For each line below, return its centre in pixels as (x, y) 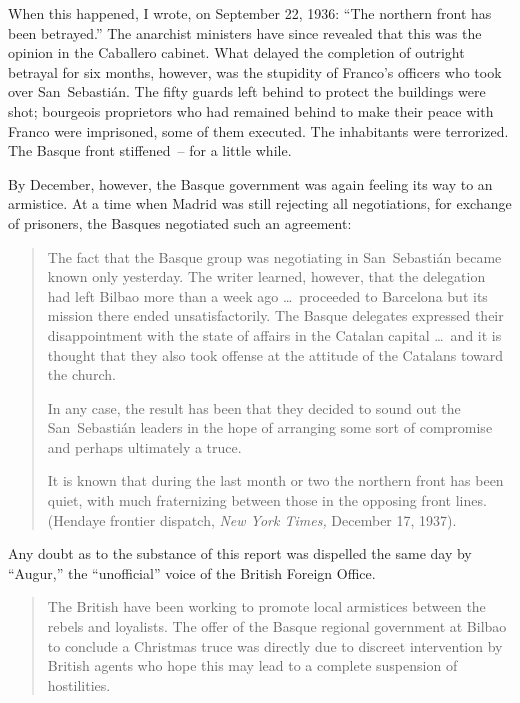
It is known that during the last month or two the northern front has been (275, 480)
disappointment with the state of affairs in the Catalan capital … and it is (274, 334)
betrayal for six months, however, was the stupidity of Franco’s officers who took (255, 71)
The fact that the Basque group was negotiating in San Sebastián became (274, 256)
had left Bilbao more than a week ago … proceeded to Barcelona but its (267, 295)
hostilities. (79, 684)
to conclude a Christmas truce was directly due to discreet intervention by (275, 645)
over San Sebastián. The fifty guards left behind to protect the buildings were (247, 91)
